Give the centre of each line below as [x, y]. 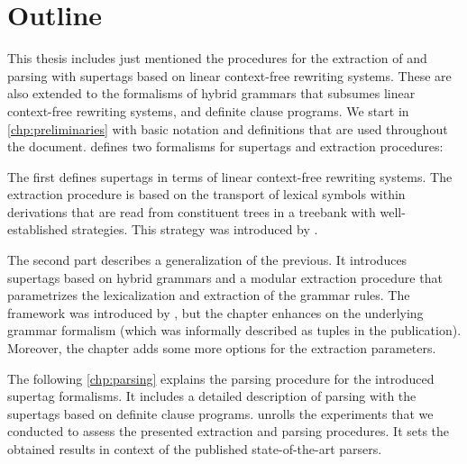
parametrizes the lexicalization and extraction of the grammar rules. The [209, 295]
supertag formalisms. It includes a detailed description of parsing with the [212, 396]
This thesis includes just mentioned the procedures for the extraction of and [217, 58]
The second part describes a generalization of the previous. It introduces [207, 260]
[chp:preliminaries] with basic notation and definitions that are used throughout [228, 128]
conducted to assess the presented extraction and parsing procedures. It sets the [229, 431]
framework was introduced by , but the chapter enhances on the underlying [215, 312]
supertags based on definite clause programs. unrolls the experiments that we [220, 413]
